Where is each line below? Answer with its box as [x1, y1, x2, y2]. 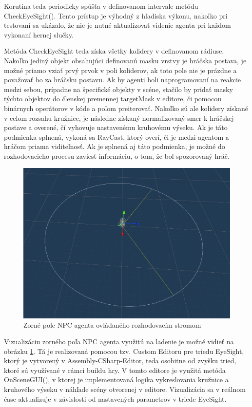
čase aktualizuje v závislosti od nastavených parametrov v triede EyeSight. [4, 393, 227, 404]
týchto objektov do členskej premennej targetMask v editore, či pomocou [4, 93, 221, 104]
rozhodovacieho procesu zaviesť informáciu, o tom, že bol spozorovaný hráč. [4, 150, 230, 161]
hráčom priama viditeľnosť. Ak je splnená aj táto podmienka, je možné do [4, 141, 225, 151]
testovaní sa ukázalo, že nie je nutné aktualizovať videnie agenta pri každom [4, 20, 231, 30]
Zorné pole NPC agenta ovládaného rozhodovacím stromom [23, 320, 201, 330]
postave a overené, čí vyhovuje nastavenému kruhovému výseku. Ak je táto [4, 122, 228, 132]
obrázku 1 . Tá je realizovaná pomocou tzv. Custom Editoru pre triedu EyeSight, [4, 346, 244, 356]
